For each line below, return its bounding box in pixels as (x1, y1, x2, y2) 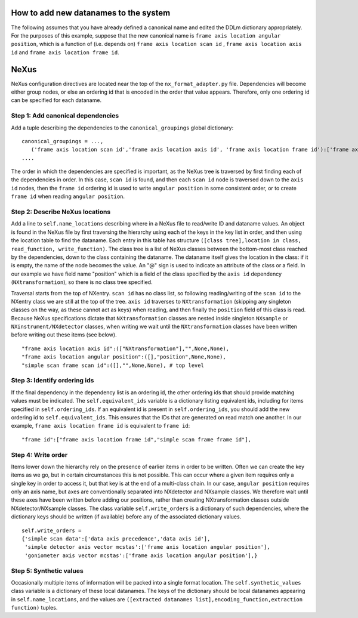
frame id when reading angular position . (11, 193, 125, 200)
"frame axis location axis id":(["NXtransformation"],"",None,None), (21, 345, 230, 352)
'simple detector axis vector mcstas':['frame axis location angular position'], (24, 543, 270, 551)
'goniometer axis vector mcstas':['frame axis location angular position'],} (24, 552, 258, 559)
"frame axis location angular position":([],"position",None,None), (21, 354, 226, 360)
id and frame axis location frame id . (11, 48, 119, 56)
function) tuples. (11, 604, 58, 611)
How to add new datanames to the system (11, 8, 171, 18)
